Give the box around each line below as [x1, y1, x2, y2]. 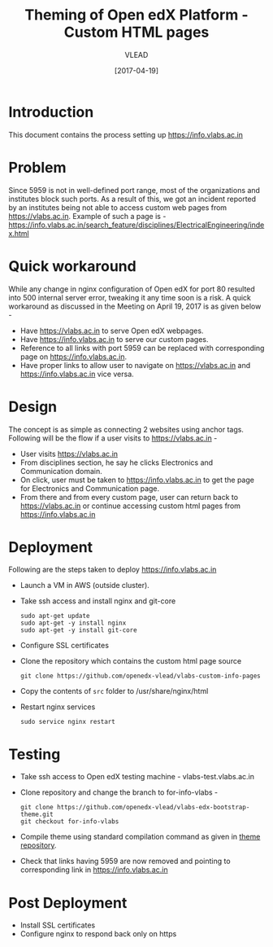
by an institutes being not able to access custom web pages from [8, 202, 227, 213]
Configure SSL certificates [19, 641, 110, 651]
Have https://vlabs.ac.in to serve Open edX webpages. [19, 326, 204, 335]
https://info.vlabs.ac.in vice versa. [19, 369, 134, 379]
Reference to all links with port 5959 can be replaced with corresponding [19, 343, 265, 353]
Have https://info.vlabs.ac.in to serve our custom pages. [19, 334, 209, 344]
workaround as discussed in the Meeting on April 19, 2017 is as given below [8, 301, 262, 311]
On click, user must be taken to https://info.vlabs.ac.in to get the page [19, 475, 254, 484]
